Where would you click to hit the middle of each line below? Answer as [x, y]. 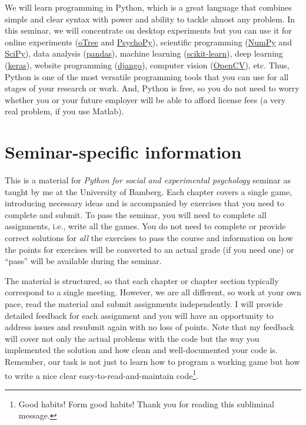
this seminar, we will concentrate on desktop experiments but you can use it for [148, 30]
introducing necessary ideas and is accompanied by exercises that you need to [144, 203]
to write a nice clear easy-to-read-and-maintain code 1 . [102, 374]
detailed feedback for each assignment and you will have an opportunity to [139, 315]
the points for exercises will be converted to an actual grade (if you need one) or [149, 249]
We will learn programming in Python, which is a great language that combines [148, 7]
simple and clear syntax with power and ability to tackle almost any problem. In [150, 19]
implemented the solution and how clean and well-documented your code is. [141, 350]
